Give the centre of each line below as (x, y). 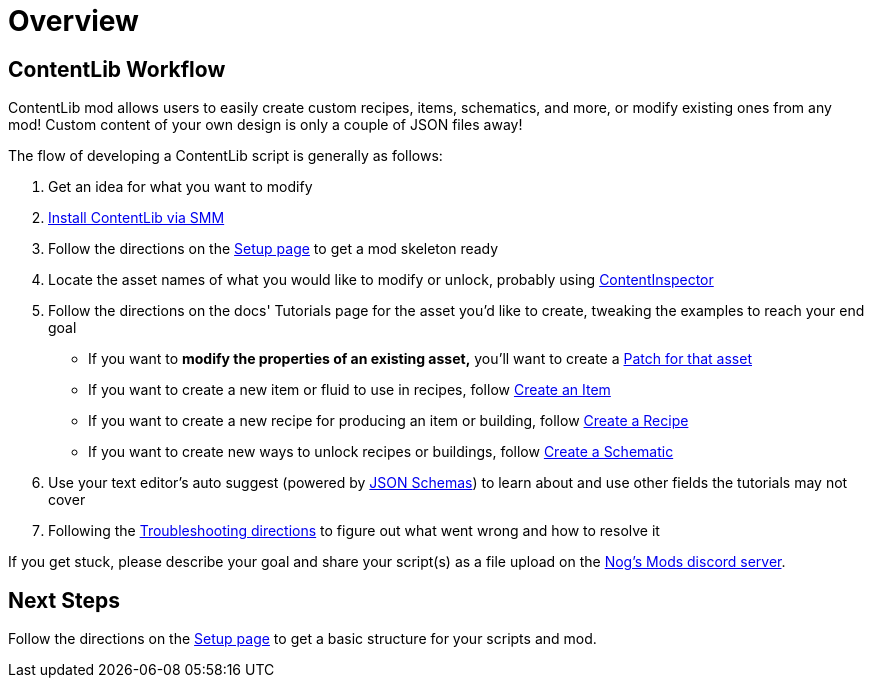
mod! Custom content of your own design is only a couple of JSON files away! (265, 125)
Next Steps (64, 600)
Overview (73, 21)
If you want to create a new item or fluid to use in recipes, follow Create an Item (349, 390)
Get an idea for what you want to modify (180, 187)
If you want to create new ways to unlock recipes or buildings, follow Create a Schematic (381, 452)
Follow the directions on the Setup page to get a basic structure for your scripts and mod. (302, 639)
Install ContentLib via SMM (136, 218)
